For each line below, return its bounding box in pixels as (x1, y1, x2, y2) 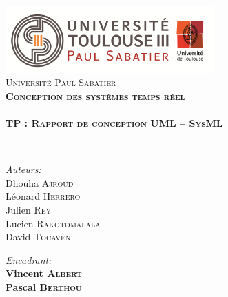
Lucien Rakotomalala (6, 216, 101, 230)
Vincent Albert (6, 266, 82, 280)
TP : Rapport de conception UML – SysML (6, 116, 223, 130)
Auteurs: (6, 162, 41, 176)
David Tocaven (6, 229, 71, 244)
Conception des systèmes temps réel (6, 88, 185, 103)
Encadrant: (6, 252, 52, 267)
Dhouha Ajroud (6, 175, 74, 190)
